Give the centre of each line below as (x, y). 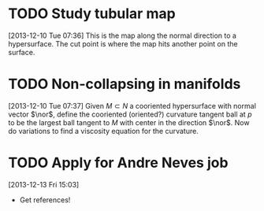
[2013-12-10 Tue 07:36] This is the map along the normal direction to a (122, 35)
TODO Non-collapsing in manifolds (125, 84)
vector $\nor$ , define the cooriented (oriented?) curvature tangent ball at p (130, 114)
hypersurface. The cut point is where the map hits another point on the (123, 43)
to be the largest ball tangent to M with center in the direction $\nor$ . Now (129, 122)
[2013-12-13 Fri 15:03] (44, 184)
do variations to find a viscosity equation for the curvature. (103, 131)
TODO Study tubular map (92, 14)
